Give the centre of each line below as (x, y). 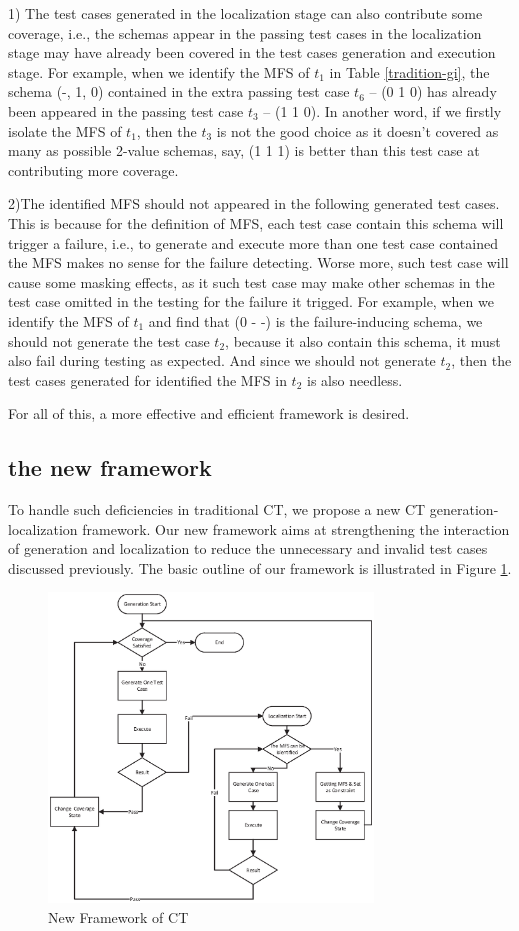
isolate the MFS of (65, 130)
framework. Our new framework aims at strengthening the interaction (296, 528)
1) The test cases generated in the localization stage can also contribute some (245, 13)
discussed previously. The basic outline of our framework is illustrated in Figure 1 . (260, 567)
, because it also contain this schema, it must (363, 340)
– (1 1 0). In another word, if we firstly (382, 110)
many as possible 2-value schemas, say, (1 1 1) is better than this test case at (244, 150)
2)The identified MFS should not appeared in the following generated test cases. (254, 203)
